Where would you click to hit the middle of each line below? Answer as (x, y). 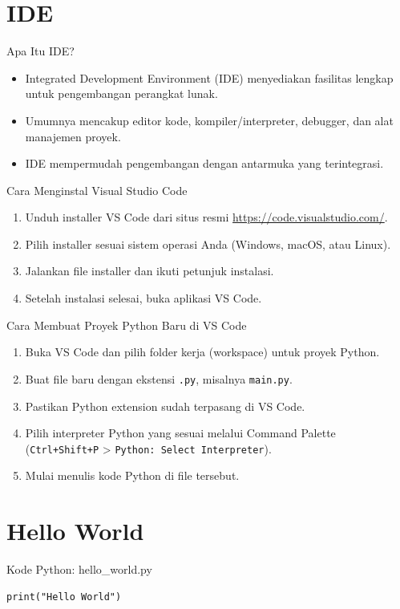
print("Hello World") (64, 597)
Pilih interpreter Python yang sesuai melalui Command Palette (180, 433)
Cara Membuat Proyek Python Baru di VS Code (127, 325)
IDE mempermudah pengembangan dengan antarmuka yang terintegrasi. (204, 163)
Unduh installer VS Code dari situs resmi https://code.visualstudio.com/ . (206, 217)
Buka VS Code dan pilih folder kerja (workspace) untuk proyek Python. (202, 352)
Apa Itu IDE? (40, 51)
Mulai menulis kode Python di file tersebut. (132, 475)
